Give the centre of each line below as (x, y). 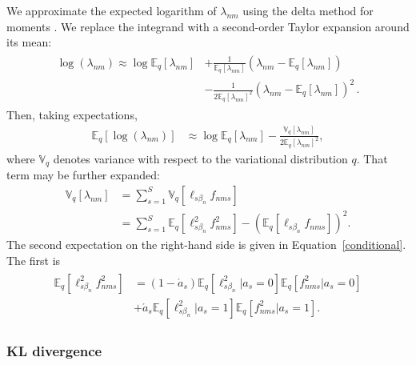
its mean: (29, 42)
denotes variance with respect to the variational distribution (200, 158)
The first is (34, 260)
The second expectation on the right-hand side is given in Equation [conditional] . (206, 245)
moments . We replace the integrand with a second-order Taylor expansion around (208, 26)
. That (372, 158)
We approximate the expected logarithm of (112, 10)
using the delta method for (308, 10)
